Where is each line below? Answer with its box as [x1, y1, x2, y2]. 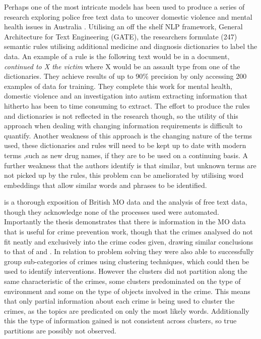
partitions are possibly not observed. [4, 325, 116, 335]
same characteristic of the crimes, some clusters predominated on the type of [4, 276, 241, 286]
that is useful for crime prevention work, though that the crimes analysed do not [4, 226, 253, 237]
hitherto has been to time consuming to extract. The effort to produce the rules [4, 100, 250, 111]
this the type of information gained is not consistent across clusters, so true [4, 315, 237, 326]
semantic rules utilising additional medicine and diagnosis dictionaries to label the [4, 41, 257, 52]
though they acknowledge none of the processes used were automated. [4, 206, 219, 217]
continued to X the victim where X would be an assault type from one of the [4, 61, 240, 71]
